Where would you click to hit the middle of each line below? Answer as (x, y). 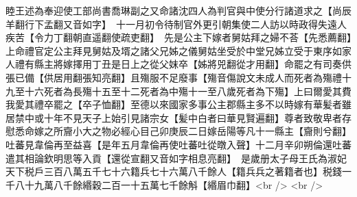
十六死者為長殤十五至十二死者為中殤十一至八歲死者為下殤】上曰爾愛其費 (188, 91)
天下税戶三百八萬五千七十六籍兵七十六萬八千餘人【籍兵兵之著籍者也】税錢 (174, 171)
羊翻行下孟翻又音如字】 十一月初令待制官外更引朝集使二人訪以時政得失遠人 (176, 24)
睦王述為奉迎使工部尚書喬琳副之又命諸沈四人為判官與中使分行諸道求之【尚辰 (178, 10)
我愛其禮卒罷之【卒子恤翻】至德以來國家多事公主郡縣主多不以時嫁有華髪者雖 (178, 104)
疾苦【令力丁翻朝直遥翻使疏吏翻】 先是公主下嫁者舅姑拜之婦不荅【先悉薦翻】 (178, 37)
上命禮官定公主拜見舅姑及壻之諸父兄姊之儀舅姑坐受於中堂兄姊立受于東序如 (174, 50)
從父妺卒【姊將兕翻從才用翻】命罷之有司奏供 (250, 64)
